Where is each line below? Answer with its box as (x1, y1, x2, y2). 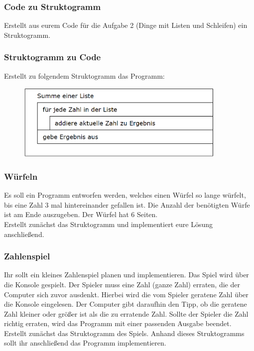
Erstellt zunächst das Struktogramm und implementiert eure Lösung (4, 219, 213, 229)
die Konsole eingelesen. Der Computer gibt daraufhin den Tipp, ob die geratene (4, 299, 247, 309)
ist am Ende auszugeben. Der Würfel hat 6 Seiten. (4, 209, 158, 220)
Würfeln (4, 170, 38, 182)
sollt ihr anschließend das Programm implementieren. (4, 338, 166, 348)
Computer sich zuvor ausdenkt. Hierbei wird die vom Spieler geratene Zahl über (4, 289, 249, 299)
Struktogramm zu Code (4, 51, 101, 63)
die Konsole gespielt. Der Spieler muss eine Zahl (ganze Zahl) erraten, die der (4, 279, 240, 289)
